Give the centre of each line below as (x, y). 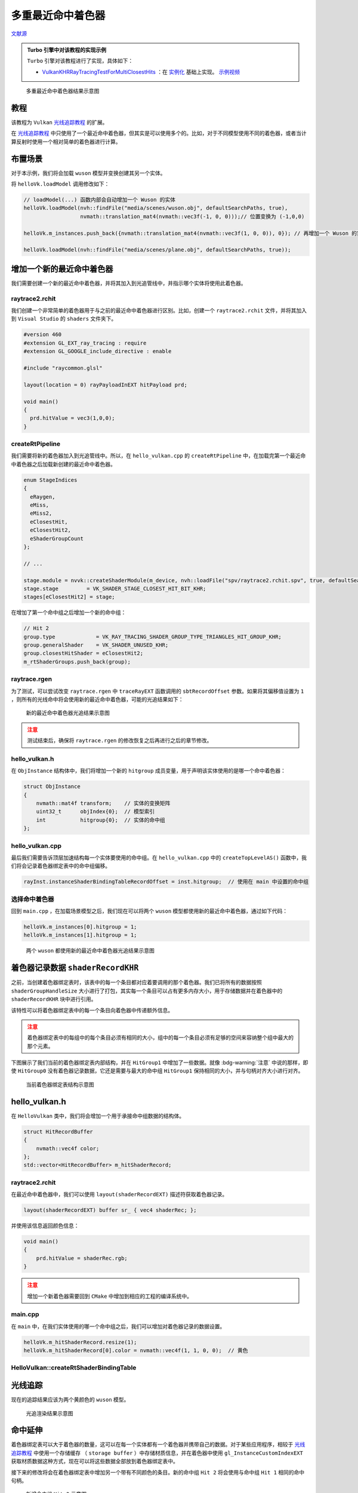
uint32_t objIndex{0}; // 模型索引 (95, 812)
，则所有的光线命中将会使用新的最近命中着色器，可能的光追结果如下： (97, 699)
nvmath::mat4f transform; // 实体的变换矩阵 (103, 804)
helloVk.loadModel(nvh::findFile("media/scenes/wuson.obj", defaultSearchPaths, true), (156, 208)
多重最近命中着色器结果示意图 (63, 91)
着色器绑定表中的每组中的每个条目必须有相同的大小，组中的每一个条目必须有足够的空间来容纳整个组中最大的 (160, 1038)
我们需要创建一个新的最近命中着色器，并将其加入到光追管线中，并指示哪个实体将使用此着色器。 (129, 283)
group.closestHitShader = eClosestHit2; (83, 653)
